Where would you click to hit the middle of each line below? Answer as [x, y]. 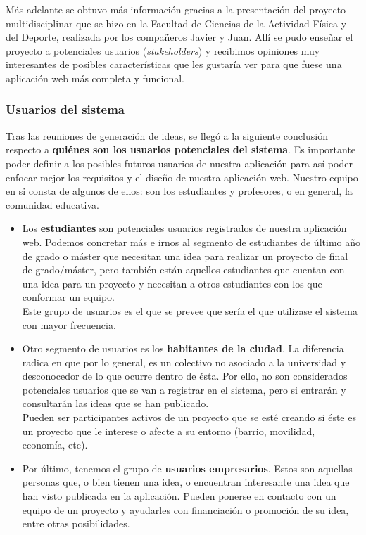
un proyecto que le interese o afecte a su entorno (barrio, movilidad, [169, 431]
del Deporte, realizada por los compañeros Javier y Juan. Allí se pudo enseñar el [179, 37]
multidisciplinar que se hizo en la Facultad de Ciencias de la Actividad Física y [176, 23]
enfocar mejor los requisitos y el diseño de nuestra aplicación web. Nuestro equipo [182, 177]
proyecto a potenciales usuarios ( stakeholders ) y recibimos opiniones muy [163, 50]
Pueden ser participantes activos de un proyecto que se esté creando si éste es [189, 417]
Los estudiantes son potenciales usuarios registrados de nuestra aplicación [184, 228]
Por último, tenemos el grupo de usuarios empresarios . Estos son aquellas [187, 468]
